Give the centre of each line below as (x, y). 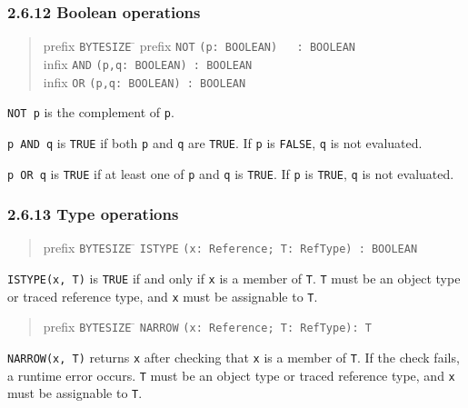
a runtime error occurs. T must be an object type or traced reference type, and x (231, 375)
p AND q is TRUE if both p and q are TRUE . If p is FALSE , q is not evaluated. (215, 142)
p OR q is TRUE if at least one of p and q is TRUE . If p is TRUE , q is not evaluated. (231, 173)
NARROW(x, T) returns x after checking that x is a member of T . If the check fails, (234, 357)
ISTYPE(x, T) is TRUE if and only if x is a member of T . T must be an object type (234, 279)
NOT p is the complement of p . (91, 112)
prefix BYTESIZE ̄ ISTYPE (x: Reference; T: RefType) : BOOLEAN (230, 248)
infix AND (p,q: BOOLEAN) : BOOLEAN (148, 63)
